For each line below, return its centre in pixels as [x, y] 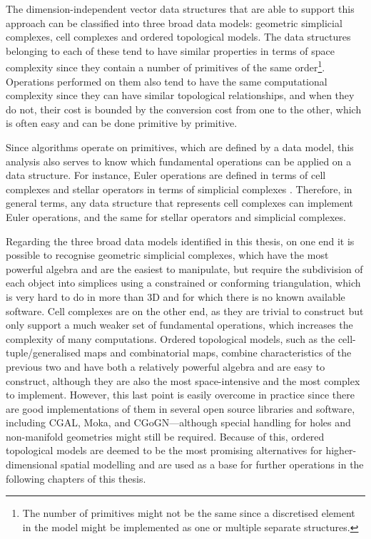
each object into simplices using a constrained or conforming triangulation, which [183, 283]
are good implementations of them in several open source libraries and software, [181, 408]
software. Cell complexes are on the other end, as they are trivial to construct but [185, 310]
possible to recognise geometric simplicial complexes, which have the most [167, 255]
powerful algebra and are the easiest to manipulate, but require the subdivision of [184, 268]
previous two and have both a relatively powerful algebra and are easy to [166, 366]
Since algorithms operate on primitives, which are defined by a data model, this [180, 147]
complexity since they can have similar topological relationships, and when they [180, 95]
